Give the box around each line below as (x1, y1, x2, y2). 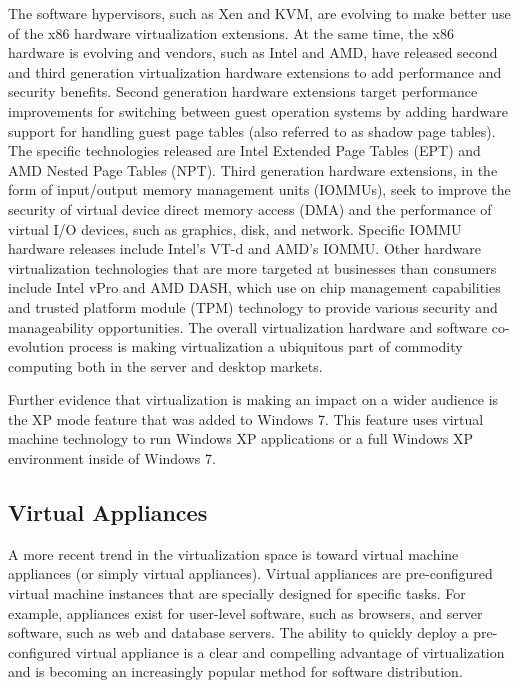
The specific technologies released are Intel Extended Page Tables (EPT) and (8, 140, 481, 161)
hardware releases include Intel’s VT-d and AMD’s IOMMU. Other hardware (8, 238, 481, 259)
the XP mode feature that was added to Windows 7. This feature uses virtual (8, 408, 484, 429)
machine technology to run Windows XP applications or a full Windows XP (8, 428, 474, 449)
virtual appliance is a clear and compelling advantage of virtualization (75, 641, 505, 662)
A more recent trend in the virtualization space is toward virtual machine (8, 543, 459, 564)
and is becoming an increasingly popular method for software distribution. (8, 661, 463, 682)
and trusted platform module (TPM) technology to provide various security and (8, 296, 498, 317)
